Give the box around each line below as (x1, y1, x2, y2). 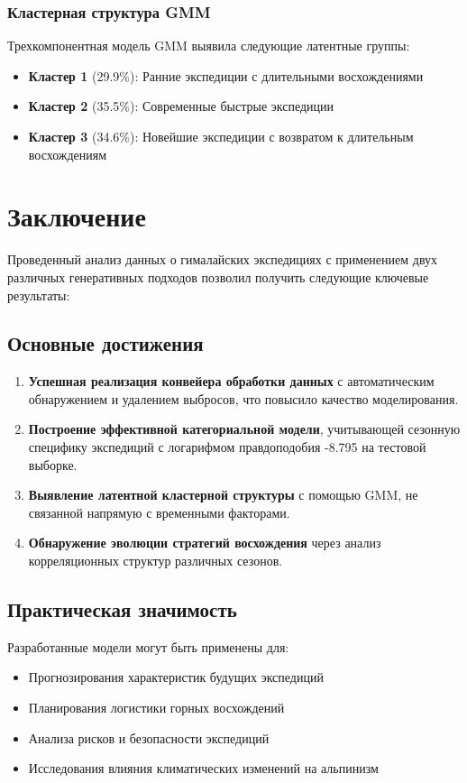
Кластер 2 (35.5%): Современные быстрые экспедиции (28, 97, 334, 115)
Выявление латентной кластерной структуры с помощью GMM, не (28, 485, 418, 504)
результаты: (7, 285, 70, 304)
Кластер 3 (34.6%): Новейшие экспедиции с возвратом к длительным (28, 127, 414, 145)
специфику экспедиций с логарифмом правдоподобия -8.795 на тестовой (28, 438, 426, 456)
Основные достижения (7, 329, 204, 357)
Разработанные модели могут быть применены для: (7, 637, 289, 656)
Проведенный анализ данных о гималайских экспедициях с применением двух (7, 250, 438, 269)
